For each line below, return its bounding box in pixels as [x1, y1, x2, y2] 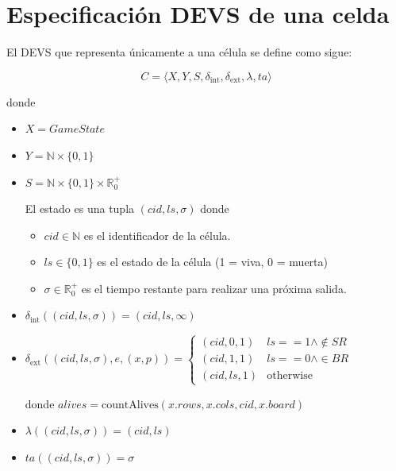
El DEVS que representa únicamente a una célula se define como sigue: [6, 44, 352, 60]
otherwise [267, 370, 313, 382]
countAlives [102, 399, 159, 411]
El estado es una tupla [25, 200, 135, 217]
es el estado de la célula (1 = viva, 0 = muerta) [97, 253, 328, 270]
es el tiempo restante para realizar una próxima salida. [81, 280, 347, 296]
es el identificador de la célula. [83, 226, 231, 243]
